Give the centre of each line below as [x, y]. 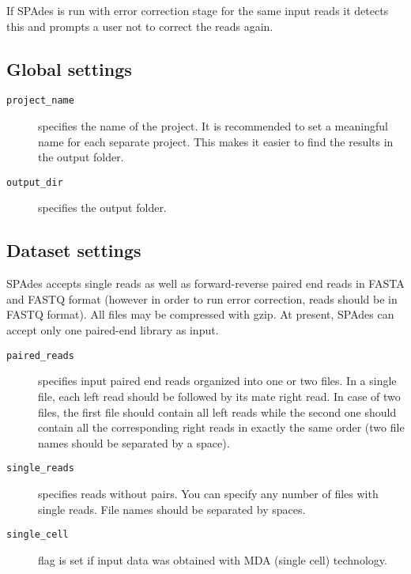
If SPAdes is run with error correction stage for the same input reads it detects [198, 10]
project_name [40, 101]
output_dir [35, 182]
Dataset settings [74, 250]
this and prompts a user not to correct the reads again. [140, 26]
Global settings [69, 68]
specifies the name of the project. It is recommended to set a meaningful [213, 126]
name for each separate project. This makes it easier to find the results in [216, 141]
